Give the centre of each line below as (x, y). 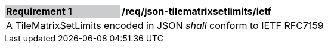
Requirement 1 (39, 11)
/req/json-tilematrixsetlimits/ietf (197, 11)
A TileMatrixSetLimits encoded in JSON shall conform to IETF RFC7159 (165, 25)
